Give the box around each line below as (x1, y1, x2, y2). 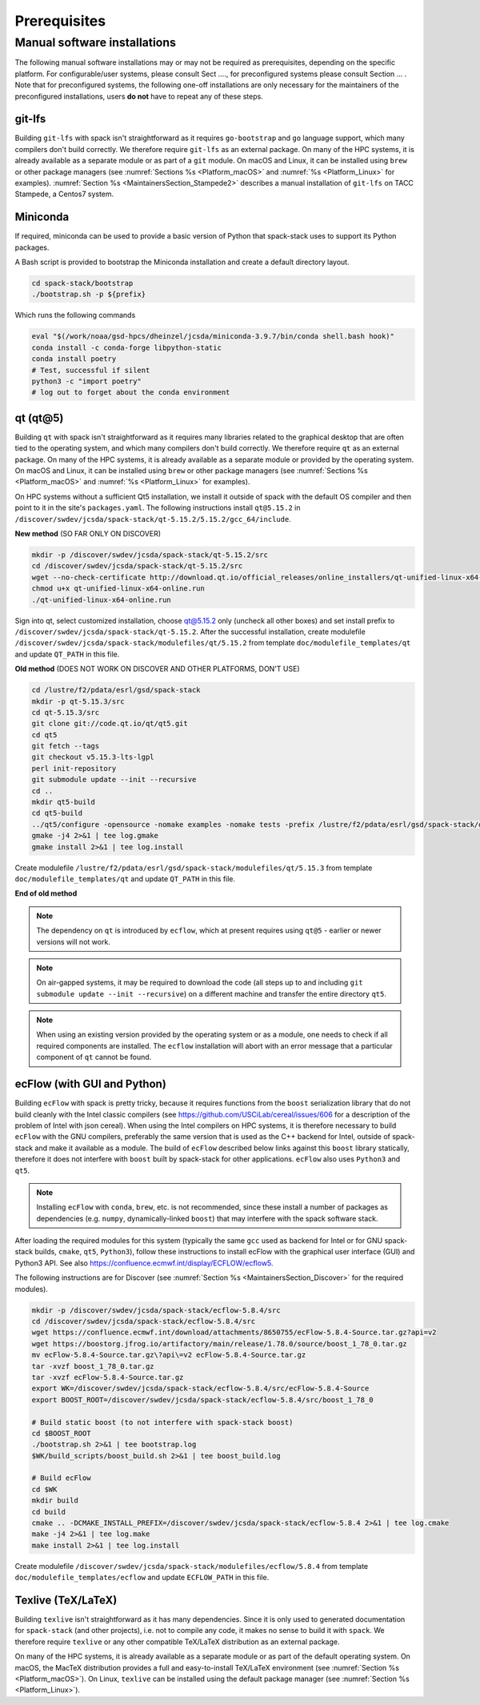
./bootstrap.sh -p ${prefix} (31, 290, 146, 299)
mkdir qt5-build (31, 797, 96, 807)
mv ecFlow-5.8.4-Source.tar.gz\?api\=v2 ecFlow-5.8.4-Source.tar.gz (31, 1350, 306, 1360)
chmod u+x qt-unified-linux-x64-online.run (31, 584, 206, 593)
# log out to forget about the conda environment (31, 388, 230, 397)
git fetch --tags (31, 741, 100, 751)
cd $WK (31, 1485, 58, 1494)
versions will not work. (36, 937, 111, 946)
